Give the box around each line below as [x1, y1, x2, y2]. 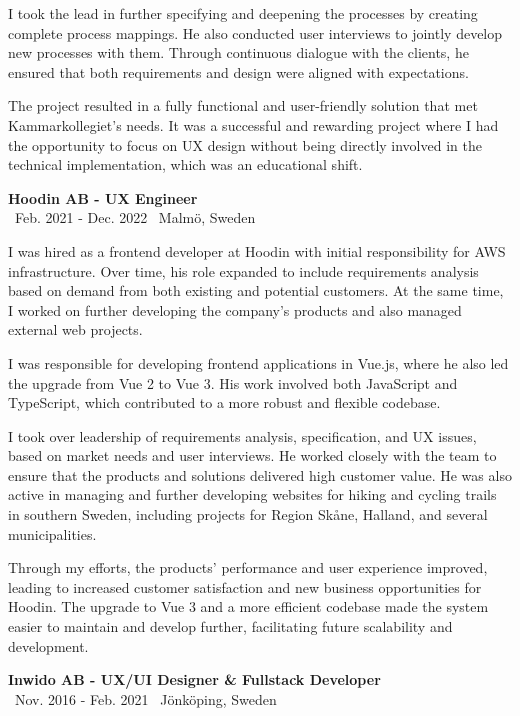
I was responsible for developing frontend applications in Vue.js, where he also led [8, 352, 509, 373]
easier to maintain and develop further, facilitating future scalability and [8, 616, 453, 637]
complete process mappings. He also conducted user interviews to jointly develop [8, 22, 503, 43]
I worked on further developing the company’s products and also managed [8, 299, 462, 320]
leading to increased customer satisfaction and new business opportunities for [8, 576, 482, 597]
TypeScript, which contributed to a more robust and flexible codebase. [8, 392, 441, 413]
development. [8, 635, 89, 656]
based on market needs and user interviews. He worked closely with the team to [8, 445, 497, 466]
